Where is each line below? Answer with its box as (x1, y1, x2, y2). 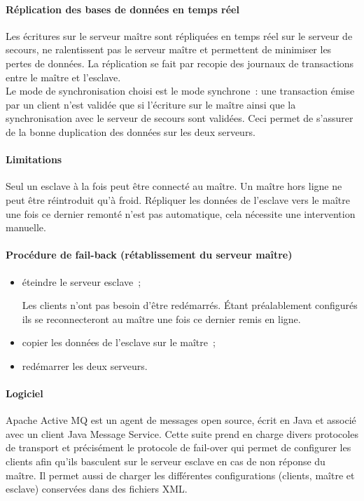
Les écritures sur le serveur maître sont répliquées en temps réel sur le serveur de (6, 28, 353, 43)
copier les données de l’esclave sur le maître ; (22, 335, 216, 350)
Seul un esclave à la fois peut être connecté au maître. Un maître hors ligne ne (6, 179, 342, 193)
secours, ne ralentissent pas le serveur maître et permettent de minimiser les (6, 42, 332, 57)
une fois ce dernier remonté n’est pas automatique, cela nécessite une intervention (6, 206, 356, 221)
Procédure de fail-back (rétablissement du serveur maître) (6, 247, 293, 262)
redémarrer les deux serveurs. (22, 358, 148, 373)
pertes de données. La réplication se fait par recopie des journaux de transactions (6, 55, 354, 70)
